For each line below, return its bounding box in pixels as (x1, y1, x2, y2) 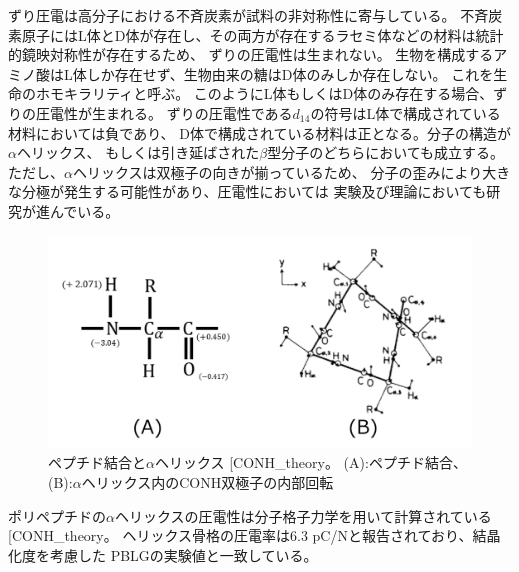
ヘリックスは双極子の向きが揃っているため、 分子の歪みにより (72, 161, 483, 182)
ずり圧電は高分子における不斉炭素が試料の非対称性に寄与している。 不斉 (8, 5, 489, 25)
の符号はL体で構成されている (310, 102, 501, 123)
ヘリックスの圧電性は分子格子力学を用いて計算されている (114, 505, 492, 526)
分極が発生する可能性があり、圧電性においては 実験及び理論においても (21, 181, 487, 202)
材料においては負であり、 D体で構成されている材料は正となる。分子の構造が (8, 122, 512, 143)
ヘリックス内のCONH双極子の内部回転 (81, 471, 334, 492)
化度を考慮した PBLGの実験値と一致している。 (8, 544, 318, 565)
